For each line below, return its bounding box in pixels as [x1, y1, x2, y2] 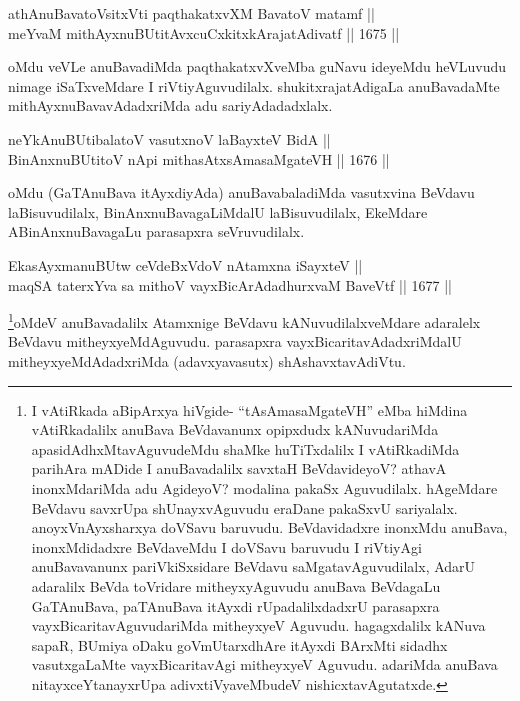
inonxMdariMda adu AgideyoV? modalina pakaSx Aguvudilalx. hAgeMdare [31, 477, 498, 498]
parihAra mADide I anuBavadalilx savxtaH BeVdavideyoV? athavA [31, 458, 447, 479]
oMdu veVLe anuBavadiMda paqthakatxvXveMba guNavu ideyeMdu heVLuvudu [8, 56, 507, 77]
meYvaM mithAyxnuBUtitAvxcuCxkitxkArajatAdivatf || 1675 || [8, 22, 400, 43]
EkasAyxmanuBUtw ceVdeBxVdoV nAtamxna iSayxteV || [8, 254, 363, 275]
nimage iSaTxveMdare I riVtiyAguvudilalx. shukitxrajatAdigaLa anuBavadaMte [8, 75, 500, 96]
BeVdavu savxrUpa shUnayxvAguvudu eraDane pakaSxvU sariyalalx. [31, 497, 458, 518]
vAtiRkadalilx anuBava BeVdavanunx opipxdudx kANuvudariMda [31, 419, 439, 440]
